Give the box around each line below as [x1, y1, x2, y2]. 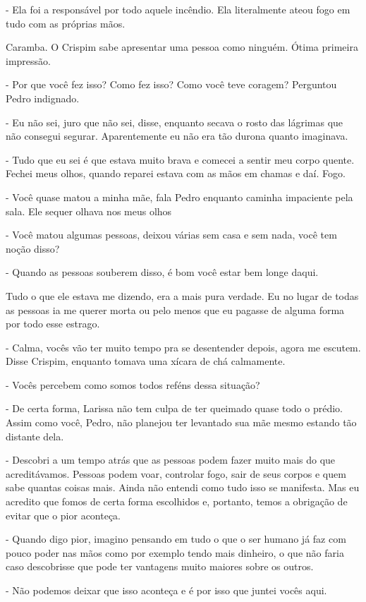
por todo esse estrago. [6, 316, 100, 331]
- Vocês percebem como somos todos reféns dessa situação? [6, 377, 260, 392]
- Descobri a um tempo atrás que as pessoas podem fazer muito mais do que [6, 452, 336, 467]
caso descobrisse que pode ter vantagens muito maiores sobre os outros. [6, 559, 314, 574]
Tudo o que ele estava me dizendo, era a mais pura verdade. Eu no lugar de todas [6, 288, 359, 303]
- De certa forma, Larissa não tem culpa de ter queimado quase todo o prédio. [6, 401, 343, 416]
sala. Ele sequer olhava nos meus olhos [6, 203, 172, 218]
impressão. [6, 53, 51, 68]
